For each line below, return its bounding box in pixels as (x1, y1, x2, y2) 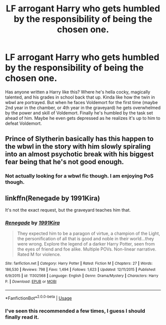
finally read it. (5, 314, 40, 321)
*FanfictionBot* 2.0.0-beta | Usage (5, 294, 72, 301)
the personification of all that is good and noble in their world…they (17, 236, 154, 242)
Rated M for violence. (17, 252, 61, 257)
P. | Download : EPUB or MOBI (5, 279, 57, 284)
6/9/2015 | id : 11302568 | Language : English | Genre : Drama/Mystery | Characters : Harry (5, 273, 159, 278)
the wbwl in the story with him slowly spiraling (5, 143, 151, 151)
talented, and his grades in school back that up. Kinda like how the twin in (5, 94, 155, 100)
